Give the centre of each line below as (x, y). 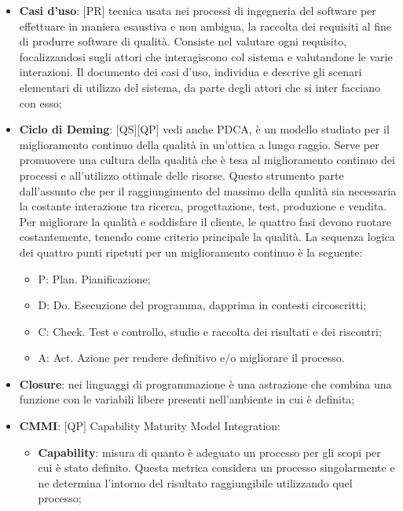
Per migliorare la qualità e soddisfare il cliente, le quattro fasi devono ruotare (205, 221)
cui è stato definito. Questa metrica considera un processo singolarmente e (216, 467)
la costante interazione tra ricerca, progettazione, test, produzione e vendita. (203, 206)
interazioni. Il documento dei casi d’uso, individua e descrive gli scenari (191, 72)
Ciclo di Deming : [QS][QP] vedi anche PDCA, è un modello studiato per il (204, 129)
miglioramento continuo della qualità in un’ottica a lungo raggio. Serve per (199, 144)
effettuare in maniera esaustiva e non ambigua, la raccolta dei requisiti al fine (205, 26)
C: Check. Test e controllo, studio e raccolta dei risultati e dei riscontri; (210, 331)
